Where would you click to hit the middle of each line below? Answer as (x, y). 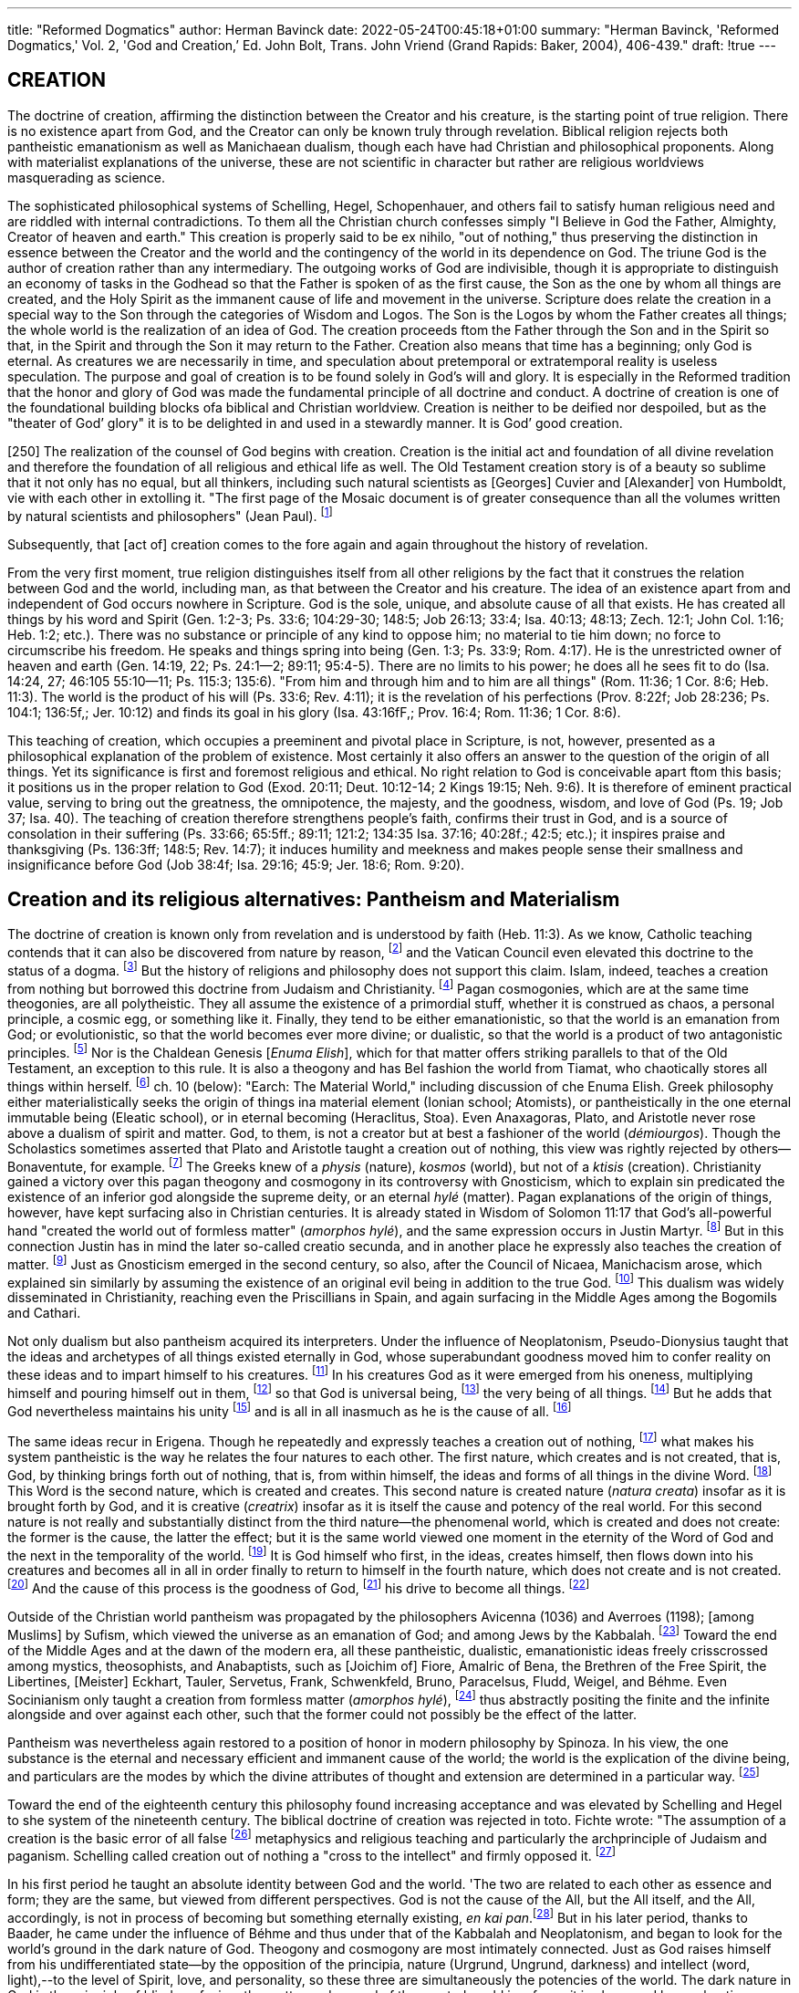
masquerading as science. (87, 177)
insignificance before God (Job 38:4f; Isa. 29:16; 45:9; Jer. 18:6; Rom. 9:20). (236, 864)
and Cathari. (44, 1313)
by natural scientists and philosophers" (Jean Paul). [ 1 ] (170, 514)
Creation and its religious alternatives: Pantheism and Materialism (314, 899)
